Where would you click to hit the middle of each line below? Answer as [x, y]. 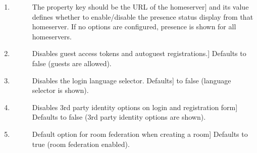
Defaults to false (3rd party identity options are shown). [119, 117]
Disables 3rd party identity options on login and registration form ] [135, 107]
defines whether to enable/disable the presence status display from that [143, 16]
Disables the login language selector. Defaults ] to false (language [132, 80]
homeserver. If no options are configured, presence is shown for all [134, 27]
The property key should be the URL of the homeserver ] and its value [140, 7]
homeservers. [52, 36]
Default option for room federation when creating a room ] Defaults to [140, 134]
